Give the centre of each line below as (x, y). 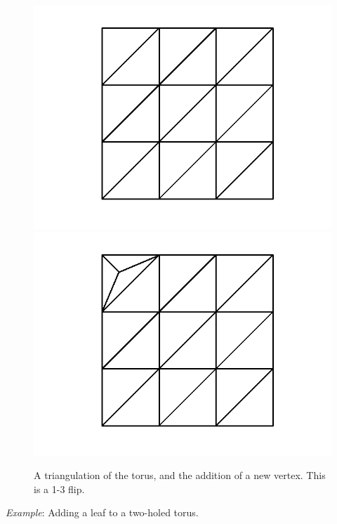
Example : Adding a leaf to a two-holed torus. (102, 512)
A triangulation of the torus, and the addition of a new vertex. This (180, 475)
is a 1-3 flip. (59, 489)
